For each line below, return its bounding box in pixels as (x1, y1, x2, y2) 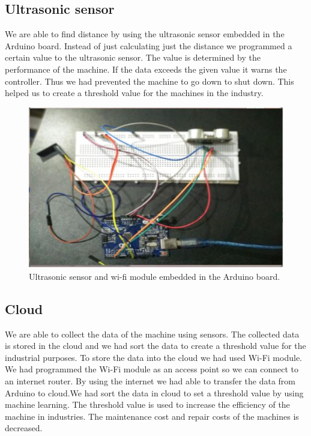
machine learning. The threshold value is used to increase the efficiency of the (5, 398, 290, 411)
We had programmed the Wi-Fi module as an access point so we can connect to (5, 363, 298, 375)
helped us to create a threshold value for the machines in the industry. (5, 86, 264, 99)
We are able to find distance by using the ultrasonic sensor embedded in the (5, 28, 285, 40)
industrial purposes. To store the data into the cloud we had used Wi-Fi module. (5, 351, 302, 363)
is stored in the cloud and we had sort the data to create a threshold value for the (5, 339, 306, 352)
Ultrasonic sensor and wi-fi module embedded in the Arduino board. (29, 270, 280, 282)
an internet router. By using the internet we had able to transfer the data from (5, 374, 296, 387)
